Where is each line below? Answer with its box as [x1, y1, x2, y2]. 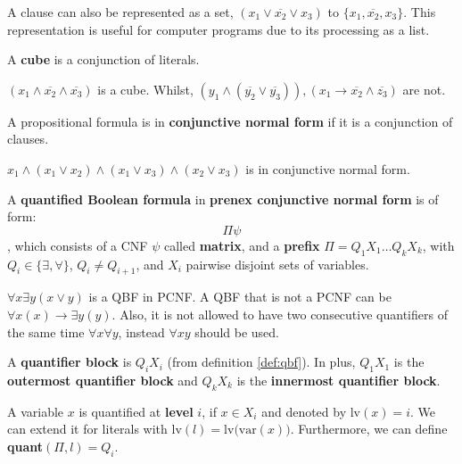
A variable [7, 402, 64, 420]
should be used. [194, 322, 280, 341]
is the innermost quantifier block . [236, 370, 441, 389]
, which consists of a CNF [7, 236, 148, 254]
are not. [402, 79, 446, 98]
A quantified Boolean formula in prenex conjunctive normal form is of [7, 189, 439, 208]
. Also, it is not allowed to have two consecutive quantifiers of [111, 304, 448, 323]
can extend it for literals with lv [7, 419, 182, 438]
